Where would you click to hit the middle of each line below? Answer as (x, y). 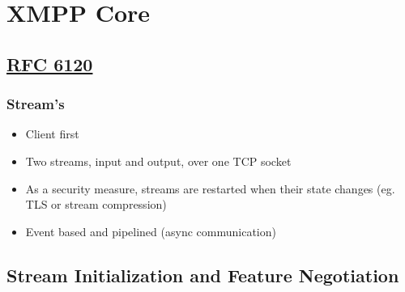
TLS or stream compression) (96, 204)
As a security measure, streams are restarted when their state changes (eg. (210, 188)
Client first (52, 134)
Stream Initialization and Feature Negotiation (203, 275)
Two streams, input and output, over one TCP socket (158, 161)
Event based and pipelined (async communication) (151, 231)
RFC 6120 (50, 63)
